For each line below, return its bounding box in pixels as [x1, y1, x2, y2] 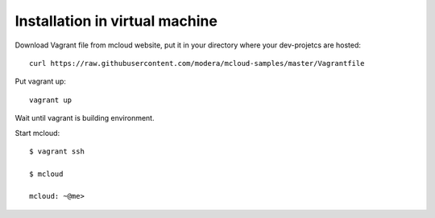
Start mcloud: [14, 128, 60, 138]
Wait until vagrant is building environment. [14, 113, 155, 123]
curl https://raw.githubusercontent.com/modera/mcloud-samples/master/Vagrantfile [29, 59, 365, 68]
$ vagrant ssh [29, 146, 85, 156]
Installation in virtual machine [14, 12, 217, 30]
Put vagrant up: [14, 76, 66, 86]
